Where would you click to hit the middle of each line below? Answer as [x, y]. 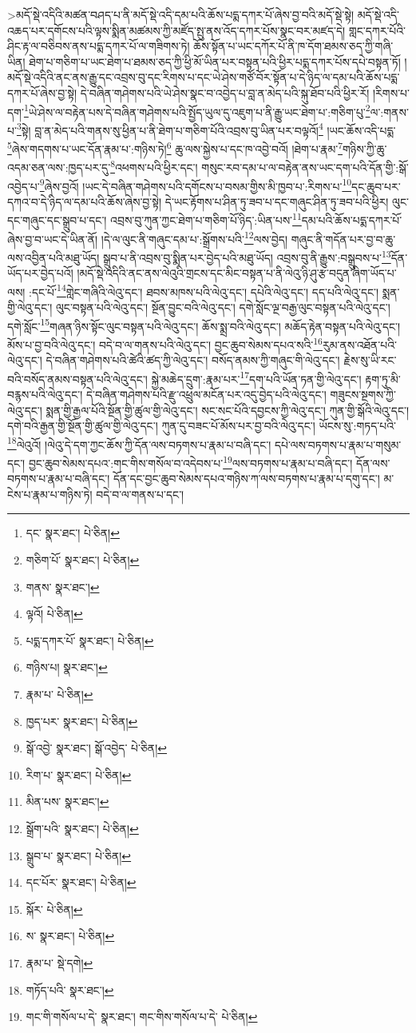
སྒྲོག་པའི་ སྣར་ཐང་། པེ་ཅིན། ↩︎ [82, 828]
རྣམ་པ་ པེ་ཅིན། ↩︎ [59, 694]
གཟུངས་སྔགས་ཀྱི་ [363, 394]
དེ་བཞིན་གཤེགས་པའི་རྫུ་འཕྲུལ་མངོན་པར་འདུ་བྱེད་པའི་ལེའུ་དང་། [206, 394]
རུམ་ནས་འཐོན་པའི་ [360, 344]
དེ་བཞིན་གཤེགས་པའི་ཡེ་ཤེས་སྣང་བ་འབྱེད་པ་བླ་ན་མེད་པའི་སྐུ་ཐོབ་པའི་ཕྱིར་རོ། [225, 92]
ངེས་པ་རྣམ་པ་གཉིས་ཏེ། [50, 494]
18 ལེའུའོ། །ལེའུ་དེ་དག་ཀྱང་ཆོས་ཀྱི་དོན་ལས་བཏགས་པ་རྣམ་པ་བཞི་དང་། [139, 443]
